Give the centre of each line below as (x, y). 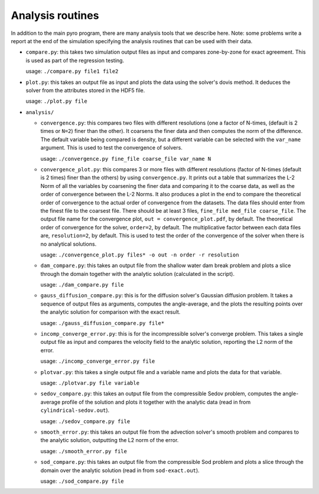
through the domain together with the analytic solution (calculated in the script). (137, 274)
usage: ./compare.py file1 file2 (72, 71)
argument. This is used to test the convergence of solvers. (111, 148)
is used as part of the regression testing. (75, 60)
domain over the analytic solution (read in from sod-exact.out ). (120, 470)
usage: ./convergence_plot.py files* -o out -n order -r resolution (140, 255)
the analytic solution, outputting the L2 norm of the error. (110, 440)
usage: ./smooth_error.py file (84, 451)
